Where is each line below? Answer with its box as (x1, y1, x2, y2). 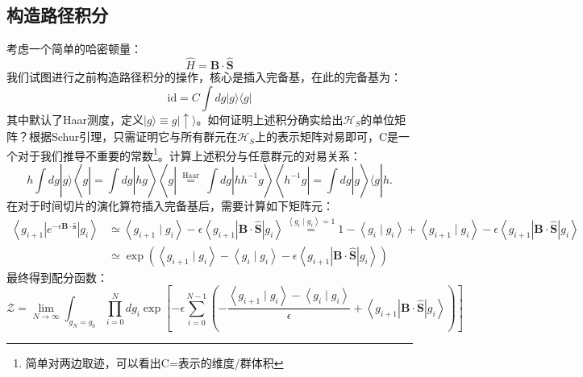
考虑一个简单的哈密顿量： (6, 40, 142, 57)
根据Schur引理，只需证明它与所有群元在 (28, 128, 238, 145)
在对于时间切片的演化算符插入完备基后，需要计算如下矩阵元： (6, 197, 334, 213)
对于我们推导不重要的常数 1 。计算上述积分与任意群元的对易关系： (17, 144, 361, 164)
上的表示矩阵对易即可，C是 (255, 128, 399, 145)
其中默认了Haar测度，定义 (6, 110, 144, 127)
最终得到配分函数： (6, 268, 108, 285)
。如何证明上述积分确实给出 (196, 110, 344, 127)
